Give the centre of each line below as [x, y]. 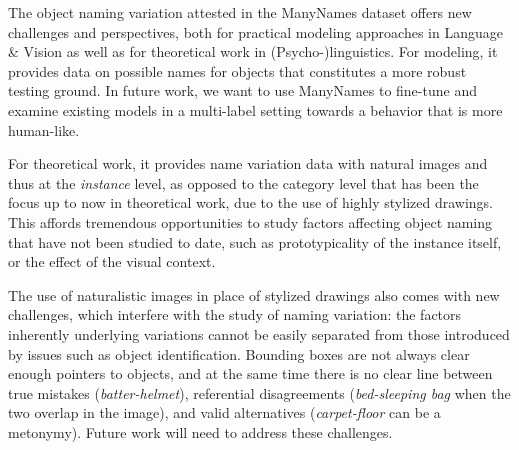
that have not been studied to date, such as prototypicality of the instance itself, [255, 241]
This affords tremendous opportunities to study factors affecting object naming [250, 221]
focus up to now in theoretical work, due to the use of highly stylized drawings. [250, 202]
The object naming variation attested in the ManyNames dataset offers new [240, 12]
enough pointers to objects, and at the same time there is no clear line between [250, 373]
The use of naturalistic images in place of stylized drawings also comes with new [254, 294]
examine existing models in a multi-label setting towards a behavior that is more [255, 109]
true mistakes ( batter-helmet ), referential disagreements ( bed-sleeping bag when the [259, 392]
